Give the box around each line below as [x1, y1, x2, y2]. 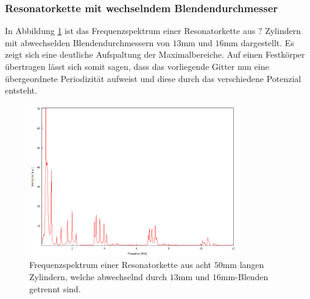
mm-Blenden [220, 270, 269, 283]
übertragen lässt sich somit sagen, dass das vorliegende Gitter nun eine [5, 60, 269, 72]
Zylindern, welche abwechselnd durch [29, 270, 167, 283]
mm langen [222, 258, 264, 271]
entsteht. [5, 84, 37, 97]
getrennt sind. [29, 282, 81, 295]
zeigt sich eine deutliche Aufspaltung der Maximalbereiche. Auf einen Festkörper [5, 48, 305, 61]
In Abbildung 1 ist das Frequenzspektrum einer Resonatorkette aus [5, 24, 256, 37]
